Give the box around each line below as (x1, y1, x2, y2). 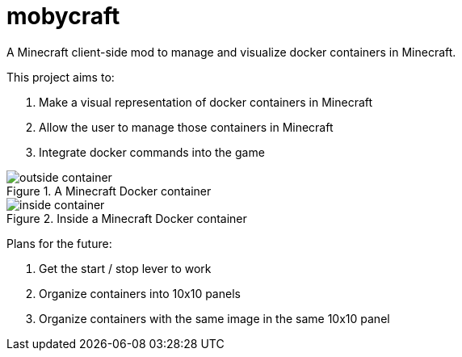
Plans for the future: (6, 236, 112, 250)
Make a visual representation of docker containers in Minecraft (39, 94, 373, 109)
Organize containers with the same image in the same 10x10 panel (39, 311, 390, 325)
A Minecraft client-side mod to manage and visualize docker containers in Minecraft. (6, 44, 456, 59)
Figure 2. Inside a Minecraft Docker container (6, 211, 247, 225)
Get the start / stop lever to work (39, 261, 212, 275)
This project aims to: (6, 69, 115, 84)
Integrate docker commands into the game (39, 145, 265, 159)
